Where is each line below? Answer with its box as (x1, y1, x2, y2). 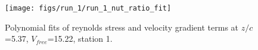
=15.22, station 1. (47, 32, 113, 45)
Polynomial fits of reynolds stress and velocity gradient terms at (5, 21, 239, 33)
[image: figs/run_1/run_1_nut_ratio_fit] (5, 4, 172, 12)
